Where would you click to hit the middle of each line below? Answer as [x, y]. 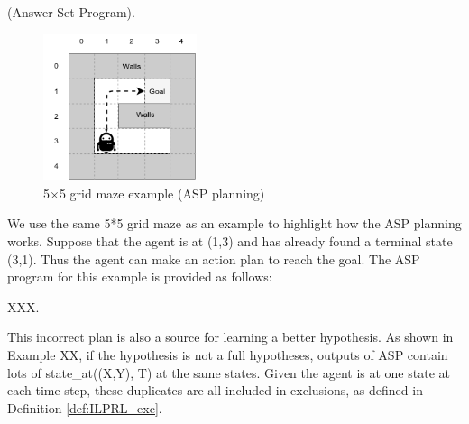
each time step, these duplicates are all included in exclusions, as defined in [215, 390]
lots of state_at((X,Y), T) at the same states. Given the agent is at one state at [229, 372]
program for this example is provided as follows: [140, 277]
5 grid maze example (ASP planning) [162, 193]
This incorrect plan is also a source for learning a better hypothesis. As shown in [230, 337]
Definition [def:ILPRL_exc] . [85, 407]
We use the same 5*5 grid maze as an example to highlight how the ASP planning [234, 223]
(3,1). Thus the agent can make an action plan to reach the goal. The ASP [214, 258]
